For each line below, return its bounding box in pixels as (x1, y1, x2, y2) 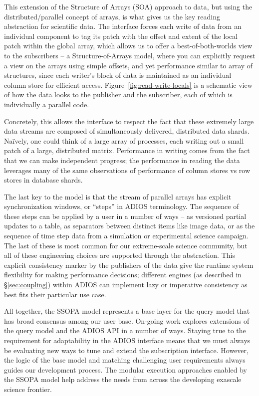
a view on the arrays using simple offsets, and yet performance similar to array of (4, 60, 253, 70)
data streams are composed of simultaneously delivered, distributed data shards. (4, 126, 250, 136)
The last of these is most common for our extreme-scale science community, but (4, 240, 248, 250)
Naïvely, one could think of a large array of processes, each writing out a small (4, 135, 244, 146)
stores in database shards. (4, 175, 83, 185)
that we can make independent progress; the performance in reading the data (4, 155, 240, 165)
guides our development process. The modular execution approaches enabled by (4, 364, 247, 375)
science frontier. (4, 384, 52, 394)
